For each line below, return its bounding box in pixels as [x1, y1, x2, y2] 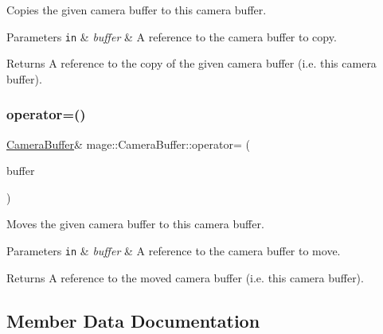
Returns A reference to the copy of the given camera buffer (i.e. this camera [6, 55, 377, 72]
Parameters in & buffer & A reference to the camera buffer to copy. [6, 28, 337, 45]
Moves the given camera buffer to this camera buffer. [6, 216, 264, 232]
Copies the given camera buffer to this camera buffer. [6, 2, 267, 17]
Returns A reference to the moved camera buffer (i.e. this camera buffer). [6, 269, 364, 285]
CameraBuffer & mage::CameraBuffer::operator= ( [6, 135, 250, 152]
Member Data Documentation [6, 308, 260, 332]
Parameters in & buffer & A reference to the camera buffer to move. [6, 243, 341, 259]
